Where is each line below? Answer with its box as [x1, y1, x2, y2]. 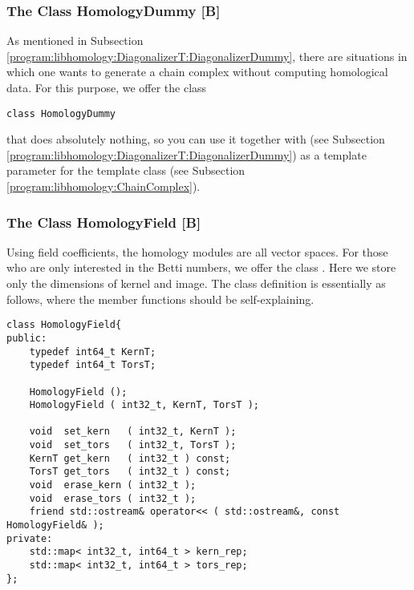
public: [6, 332, 47, 344]
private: [6, 532, 53, 544]
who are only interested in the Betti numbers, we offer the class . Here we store [6, 259, 396, 276]
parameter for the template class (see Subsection [6, 162, 246, 179]
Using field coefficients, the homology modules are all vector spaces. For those [6, 243, 388, 260]
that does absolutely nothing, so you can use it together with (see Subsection [6, 131, 385, 147]
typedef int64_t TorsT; [29, 359, 156, 371]
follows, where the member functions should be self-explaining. [6, 290, 315, 307]
